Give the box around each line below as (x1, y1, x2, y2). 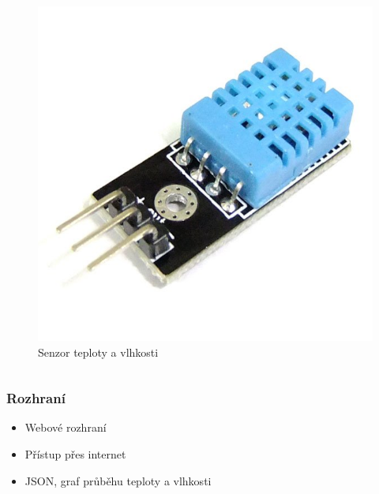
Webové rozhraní (24, 419, 107, 436)
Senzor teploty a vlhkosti (38, 343, 159, 360)
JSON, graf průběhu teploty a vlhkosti (24, 472, 212, 488)
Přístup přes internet (24, 446, 126, 462)
